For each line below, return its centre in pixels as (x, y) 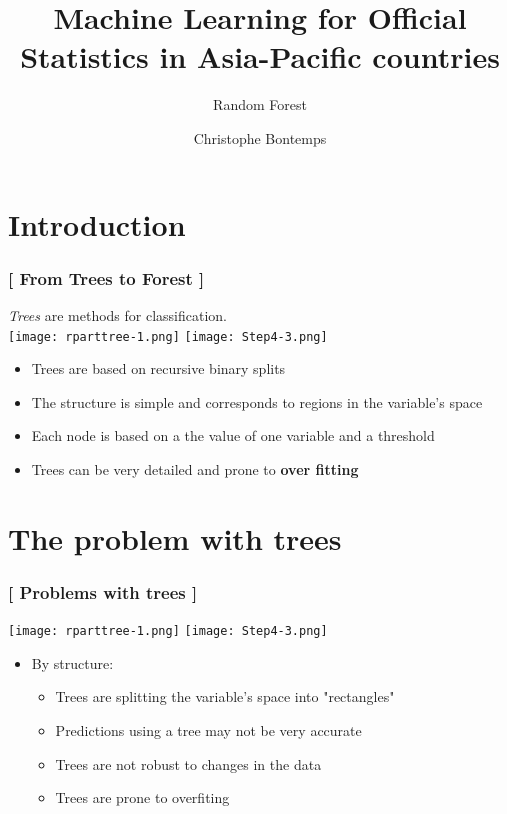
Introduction (97, 223)
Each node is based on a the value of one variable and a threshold (233, 435)
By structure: (72, 662)
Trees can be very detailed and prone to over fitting (195, 468)
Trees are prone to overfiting (142, 797)
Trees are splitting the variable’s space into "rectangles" (225, 696)
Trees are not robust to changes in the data (188, 763)
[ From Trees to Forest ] (106, 277)
